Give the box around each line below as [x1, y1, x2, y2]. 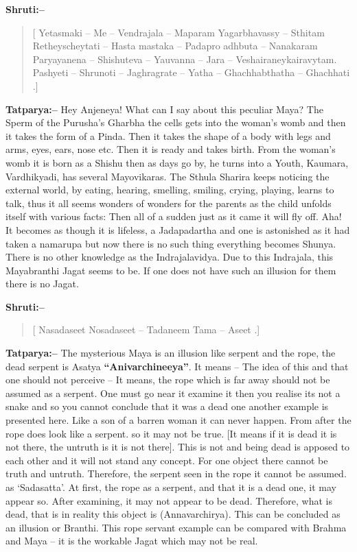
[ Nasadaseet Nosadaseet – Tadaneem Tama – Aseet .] [32, 322, 260, 337]
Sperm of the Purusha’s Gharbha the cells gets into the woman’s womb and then [5, 115, 346, 130]
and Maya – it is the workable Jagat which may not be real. [5, 533, 258, 548]
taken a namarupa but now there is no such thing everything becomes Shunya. [5, 236, 336, 250]
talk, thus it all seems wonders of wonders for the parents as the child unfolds [5, 195, 332, 210]
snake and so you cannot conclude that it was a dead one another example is [5, 399, 329, 413]
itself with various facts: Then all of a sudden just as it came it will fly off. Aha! [5, 209, 342, 224]
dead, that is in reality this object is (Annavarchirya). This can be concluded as [5, 507, 341, 521]
